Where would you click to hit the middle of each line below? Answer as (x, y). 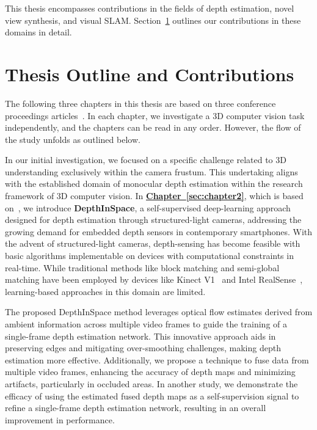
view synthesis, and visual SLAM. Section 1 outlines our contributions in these (153, 20)
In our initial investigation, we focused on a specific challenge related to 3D (146, 160)
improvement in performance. (60, 419)
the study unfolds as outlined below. (73, 139)
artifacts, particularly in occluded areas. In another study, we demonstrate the (151, 383)
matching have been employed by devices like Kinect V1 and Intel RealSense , (154, 279)
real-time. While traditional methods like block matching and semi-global (142, 267)
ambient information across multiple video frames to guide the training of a (146, 324)
